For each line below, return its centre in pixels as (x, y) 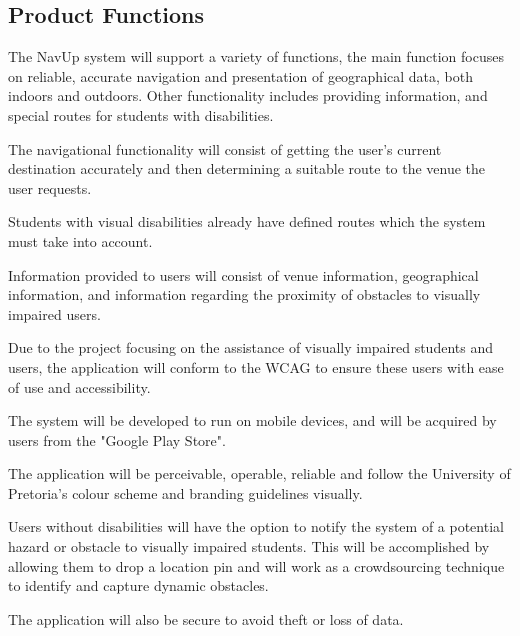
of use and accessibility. (79, 386)
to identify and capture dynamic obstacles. (138, 585)
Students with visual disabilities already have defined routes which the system (247, 221)
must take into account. (80, 240)
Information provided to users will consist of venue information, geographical (243, 274)
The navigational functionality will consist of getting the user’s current (225, 148)
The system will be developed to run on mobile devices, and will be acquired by (252, 420)
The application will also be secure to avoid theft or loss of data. (206, 618)
